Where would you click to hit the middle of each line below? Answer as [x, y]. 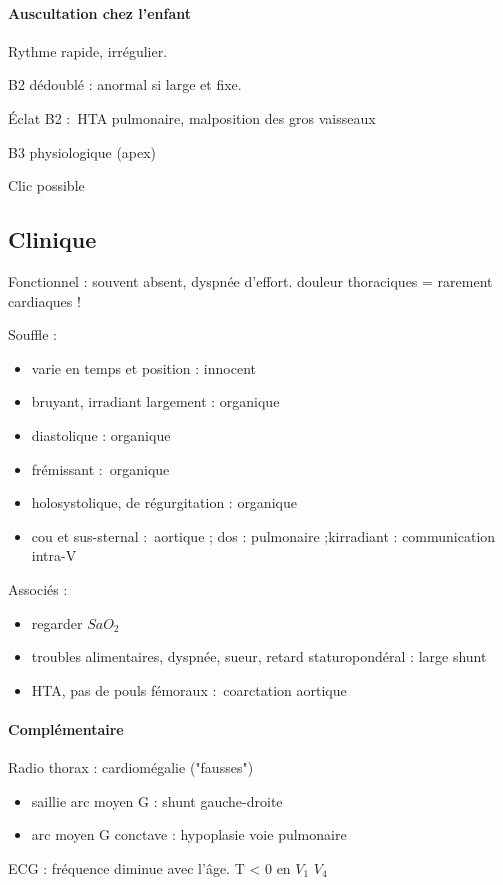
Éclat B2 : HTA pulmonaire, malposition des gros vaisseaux [192, 117]
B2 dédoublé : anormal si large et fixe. [125, 84]
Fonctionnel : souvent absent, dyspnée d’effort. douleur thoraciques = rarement [250, 280]
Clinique [52, 239]
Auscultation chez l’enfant [100, 12]
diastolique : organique [101, 434]
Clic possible [46, 185]
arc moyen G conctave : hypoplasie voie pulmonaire [189, 834]
